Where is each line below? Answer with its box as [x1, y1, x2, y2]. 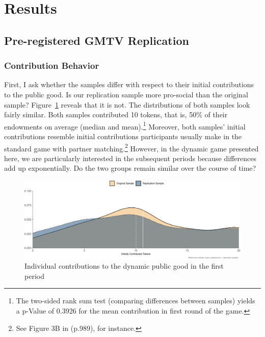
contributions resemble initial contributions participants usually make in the [4, 131, 242, 141]
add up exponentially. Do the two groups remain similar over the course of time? [4, 163, 256, 173]
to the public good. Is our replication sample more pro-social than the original [4, 89, 248, 99]
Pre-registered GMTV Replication [4, 32, 189, 48]
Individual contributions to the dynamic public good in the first [24, 261, 224, 271]
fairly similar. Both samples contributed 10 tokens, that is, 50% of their [4, 109, 228, 120]
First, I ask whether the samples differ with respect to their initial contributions [4, 79, 254, 90]
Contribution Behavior [4, 59, 99, 72]
